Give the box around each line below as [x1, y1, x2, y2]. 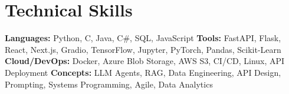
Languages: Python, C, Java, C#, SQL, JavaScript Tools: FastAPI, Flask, [5, 32, 281, 44]
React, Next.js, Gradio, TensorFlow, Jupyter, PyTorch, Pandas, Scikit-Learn [5, 43, 281, 55]
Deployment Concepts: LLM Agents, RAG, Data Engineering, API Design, [5, 66, 281, 78]
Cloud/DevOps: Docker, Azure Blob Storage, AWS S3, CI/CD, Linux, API [5, 55, 285, 67]
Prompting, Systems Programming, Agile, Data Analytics [5, 78, 213, 90]
